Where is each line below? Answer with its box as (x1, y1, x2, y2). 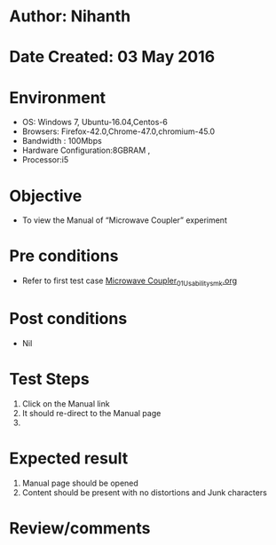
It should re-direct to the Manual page (21, 407, 162, 418)
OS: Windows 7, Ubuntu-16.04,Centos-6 (21, 117, 169, 128)
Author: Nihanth (9, 6, 131, 27)
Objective (9, 186, 83, 206)
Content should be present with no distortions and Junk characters (21, 486, 268, 498)
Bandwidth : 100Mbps (21, 136, 102, 146)
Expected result (9, 448, 129, 469)
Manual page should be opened (21, 478, 139, 488)
